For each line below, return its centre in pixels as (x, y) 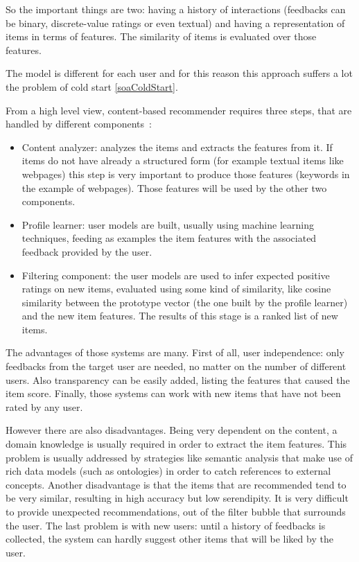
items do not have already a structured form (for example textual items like (183, 160)
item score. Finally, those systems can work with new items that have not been (173, 393)
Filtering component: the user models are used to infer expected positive (176, 275)
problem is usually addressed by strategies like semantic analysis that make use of (179, 457)
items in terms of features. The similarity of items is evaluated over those (161, 36)
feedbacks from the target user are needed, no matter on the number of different (176, 366)
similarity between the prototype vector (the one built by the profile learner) (185, 302)
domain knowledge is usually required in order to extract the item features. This (176, 444)
